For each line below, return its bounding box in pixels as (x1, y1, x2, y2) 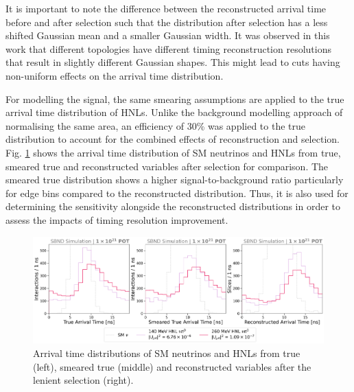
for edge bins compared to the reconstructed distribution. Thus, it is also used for (5, 185, 349, 200)
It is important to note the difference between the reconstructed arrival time (5, 1, 327, 15)
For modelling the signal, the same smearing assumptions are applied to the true (5, 91, 344, 106)
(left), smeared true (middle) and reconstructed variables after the (33, 359, 311, 373)
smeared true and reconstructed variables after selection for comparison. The (5, 159, 329, 173)
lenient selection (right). (33, 373, 134, 387)
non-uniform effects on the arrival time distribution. (5, 68, 224, 82)
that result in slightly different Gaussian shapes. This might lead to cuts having (5, 55, 340, 69)
